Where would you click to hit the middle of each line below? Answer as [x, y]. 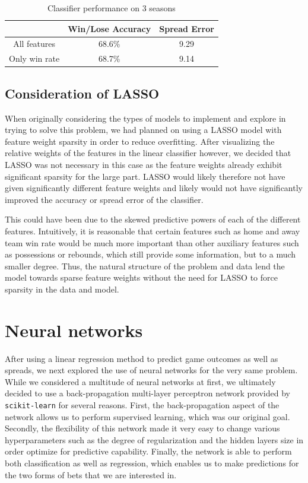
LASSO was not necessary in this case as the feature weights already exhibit [144, 164]
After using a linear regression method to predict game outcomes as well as [142, 358]
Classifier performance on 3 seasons [111, 8]
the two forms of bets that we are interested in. [91, 474]
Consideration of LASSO [82, 93]
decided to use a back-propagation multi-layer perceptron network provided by [147, 393]
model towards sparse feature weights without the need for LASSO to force [141, 277]
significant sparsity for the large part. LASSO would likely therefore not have [145, 176]
